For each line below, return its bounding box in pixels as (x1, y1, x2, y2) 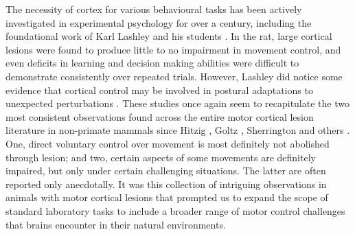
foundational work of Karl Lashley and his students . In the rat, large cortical (5, 29, 332, 43)
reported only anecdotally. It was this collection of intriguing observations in (5, 176, 327, 191)
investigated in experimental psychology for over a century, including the (5, 15, 312, 30)
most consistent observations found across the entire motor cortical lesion (5, 109, 314, 124)
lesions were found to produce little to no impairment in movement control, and (5, 42, 341, 56)
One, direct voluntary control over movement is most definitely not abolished (5, 136, 330, 150)
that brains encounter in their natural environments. (5, 217, 226, 231)
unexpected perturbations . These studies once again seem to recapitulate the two (5, 96, 350, 110)
